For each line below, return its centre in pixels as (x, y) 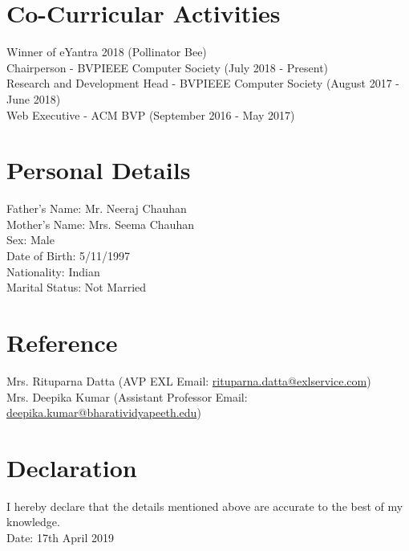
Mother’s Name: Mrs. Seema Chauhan (100, 224)
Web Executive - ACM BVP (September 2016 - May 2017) (151, 114)
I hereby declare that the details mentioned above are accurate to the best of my (205, 506)
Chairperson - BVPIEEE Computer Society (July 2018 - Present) (168, 67)
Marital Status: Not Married (77, 287)
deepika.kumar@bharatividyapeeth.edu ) (104, 412)
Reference (62, 342)
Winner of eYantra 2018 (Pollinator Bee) (107, 52)
